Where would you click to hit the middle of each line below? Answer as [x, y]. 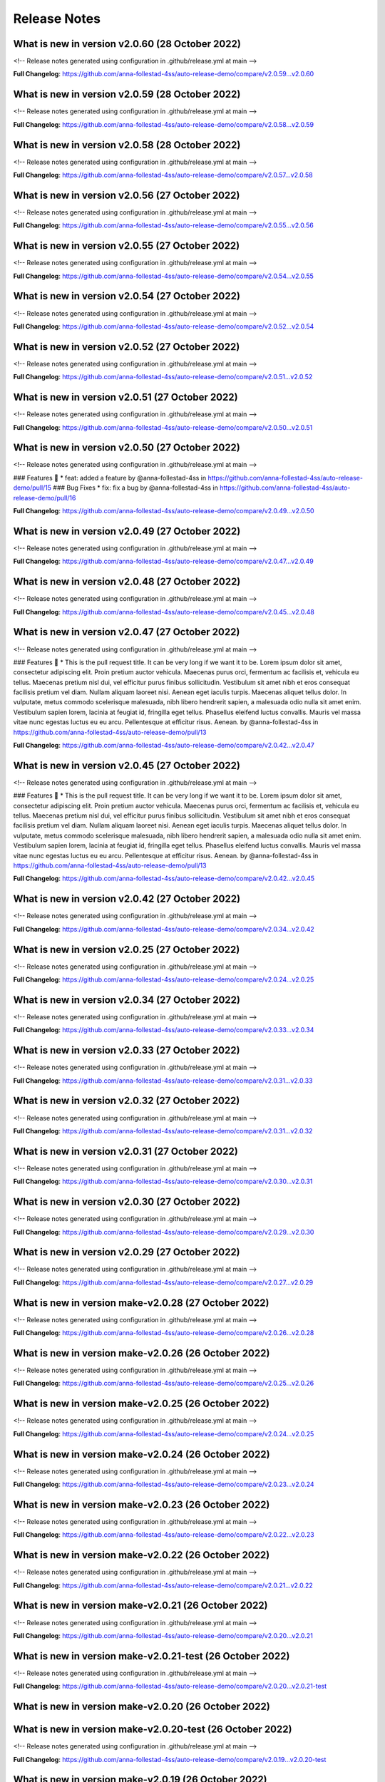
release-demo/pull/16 [45, 498]
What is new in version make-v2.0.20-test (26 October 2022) [153, 1730]
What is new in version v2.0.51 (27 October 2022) [125, 397]
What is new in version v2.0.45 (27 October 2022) [127, 765]
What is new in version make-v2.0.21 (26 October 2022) [140, 1606]
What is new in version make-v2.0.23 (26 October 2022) [142, 1504]
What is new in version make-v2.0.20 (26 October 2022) [142, 1706]
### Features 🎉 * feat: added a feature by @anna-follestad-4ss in [110, 478]
